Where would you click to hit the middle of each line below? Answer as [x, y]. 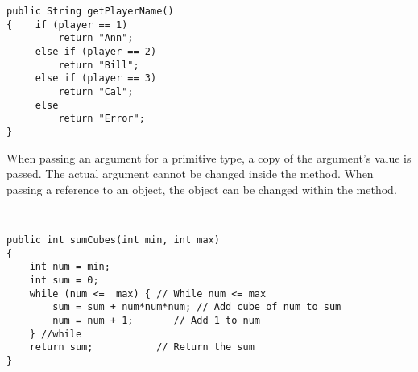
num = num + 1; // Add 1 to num [156, 320]
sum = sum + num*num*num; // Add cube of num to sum [197, 307]
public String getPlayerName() [90, 11]
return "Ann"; [96, 38]
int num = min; [70, 267]
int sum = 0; [64, 280]
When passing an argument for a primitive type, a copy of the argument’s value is [209, 157]
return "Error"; [101, 119]
